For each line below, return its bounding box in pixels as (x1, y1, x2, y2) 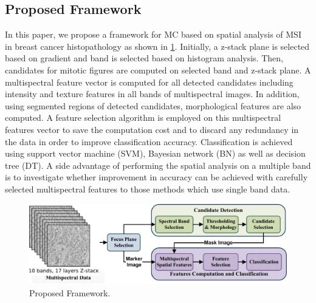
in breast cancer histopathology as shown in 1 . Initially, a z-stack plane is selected (5, 39, 310, 52)
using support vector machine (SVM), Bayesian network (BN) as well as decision (5, 147, 306, 160)
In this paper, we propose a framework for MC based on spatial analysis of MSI (5, 28, 301, 41)
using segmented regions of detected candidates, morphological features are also (5, 99, 301, 112)
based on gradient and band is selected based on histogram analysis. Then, (5, 52, 283, 64)
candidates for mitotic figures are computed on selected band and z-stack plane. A (5, 63, 311, 76)
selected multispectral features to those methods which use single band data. (5, 182, 290, 195)
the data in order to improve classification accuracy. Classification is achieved (5, 135, 293, 148)
